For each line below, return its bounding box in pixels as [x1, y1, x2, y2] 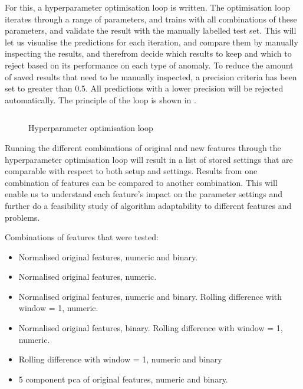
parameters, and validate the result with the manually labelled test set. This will [5, 24, 297, 37]
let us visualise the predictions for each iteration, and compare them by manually [5, 35, 298, 48]
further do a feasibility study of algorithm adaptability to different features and [5, 199, 292, 211]
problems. [5, 211, 40, 223]
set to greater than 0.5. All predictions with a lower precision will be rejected [5, 82, 284, 94]
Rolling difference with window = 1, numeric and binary [18, 353, 222, 365]
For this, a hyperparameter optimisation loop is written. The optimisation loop [5, 1, 291, 13]
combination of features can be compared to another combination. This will [5, 176, 278, 188]
